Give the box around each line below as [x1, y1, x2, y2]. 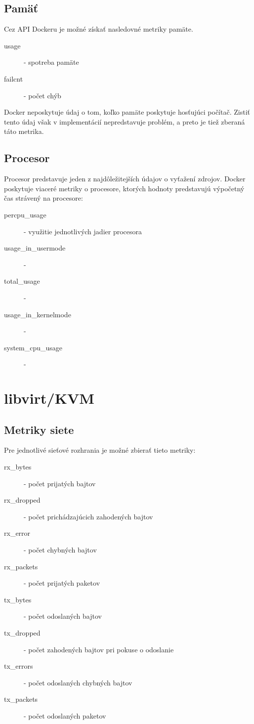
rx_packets [4, 561, 38, 571]
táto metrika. [4, 126, 44, 136]
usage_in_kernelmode [4, 309, 71, 319]
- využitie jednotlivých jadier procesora [24, 226, 142, 236]
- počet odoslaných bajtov [24, 611, 102, 621]
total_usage [4, 276, 40, 286]
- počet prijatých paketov [24, 578, 100, 588]
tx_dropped [4, 627, 41, 638]
